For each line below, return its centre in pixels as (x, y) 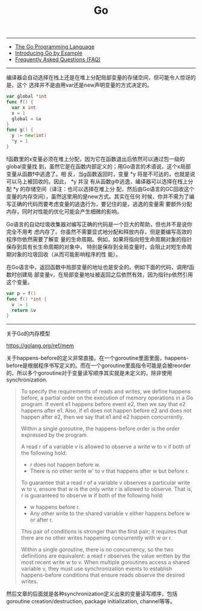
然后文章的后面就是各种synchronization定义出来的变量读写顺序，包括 (92, 594)
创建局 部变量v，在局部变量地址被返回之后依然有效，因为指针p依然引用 (105, 275)
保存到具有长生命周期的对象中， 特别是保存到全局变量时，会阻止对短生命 (96, 246)
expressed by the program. (54, 435)
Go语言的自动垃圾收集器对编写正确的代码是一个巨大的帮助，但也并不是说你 (99, 224)
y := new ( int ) (29, 136)
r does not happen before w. (65, 465)
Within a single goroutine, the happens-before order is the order (100, 429)
